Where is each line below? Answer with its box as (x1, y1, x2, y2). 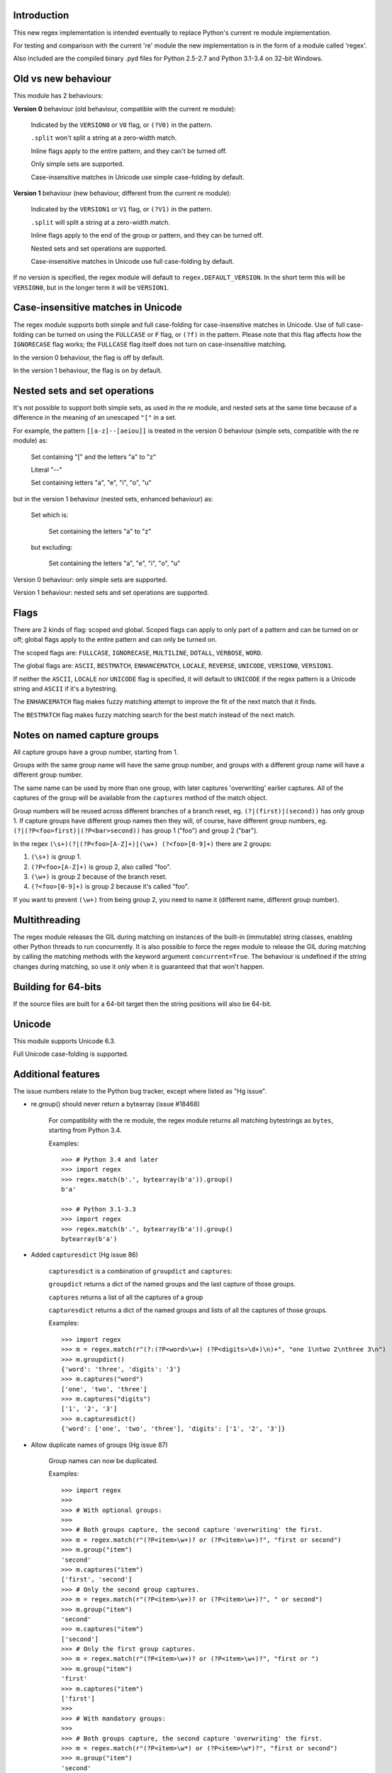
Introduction (13, 9, 69, 21)
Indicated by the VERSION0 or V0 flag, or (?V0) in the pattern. (30, 121, 213, 129)
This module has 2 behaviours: (13, 91, 103, 100)
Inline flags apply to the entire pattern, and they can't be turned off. (30, 146, 228, 155)
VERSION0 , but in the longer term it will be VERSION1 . (13, 283, 169, 291)
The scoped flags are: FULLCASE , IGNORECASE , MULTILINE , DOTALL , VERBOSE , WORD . (13, 648, 263, 657)
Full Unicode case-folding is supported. (13, 1050, 129, 1058)
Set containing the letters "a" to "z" (48, 527, 152, 535)
